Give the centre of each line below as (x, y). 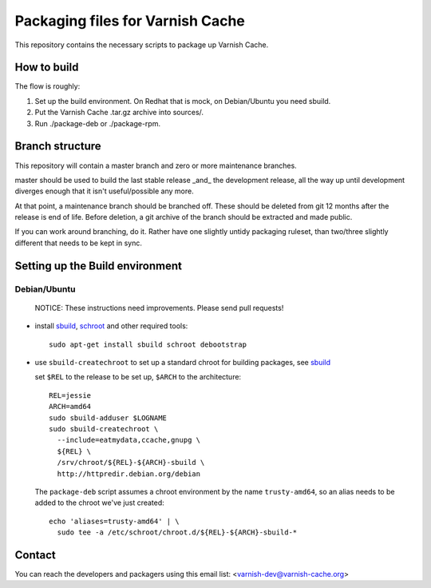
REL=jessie (70, 395)
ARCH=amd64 (70, 407)
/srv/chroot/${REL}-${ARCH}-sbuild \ (131, 463)
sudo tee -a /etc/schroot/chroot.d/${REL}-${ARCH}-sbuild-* (177, 532)
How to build (47, 68)
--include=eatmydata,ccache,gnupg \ (129, 440)
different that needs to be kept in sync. (79, 243)
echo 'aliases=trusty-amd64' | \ (114, 521)
